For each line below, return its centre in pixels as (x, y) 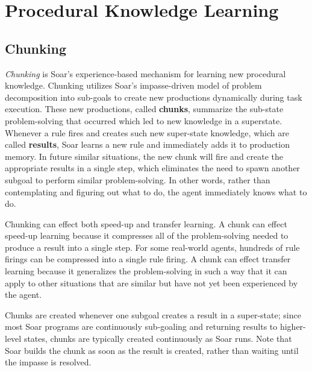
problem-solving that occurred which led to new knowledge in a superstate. (144, 120)
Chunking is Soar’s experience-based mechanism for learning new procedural (145, 73)
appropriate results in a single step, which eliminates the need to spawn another (152, 168)
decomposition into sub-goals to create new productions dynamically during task (154, 97)
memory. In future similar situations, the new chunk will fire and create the (144, 156)
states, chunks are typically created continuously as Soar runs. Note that (158, 339)
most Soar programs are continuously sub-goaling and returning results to (141, 326)
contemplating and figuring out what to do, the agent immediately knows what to (156, 191)
